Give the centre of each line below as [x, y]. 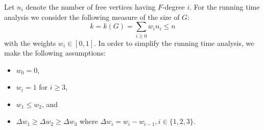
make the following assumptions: [55, 53]
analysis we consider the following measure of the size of [92, 17]
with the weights [30, 43]
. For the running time [225, 7]
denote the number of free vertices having [91, 7]
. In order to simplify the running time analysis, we [174, 43]
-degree [174, 7]
